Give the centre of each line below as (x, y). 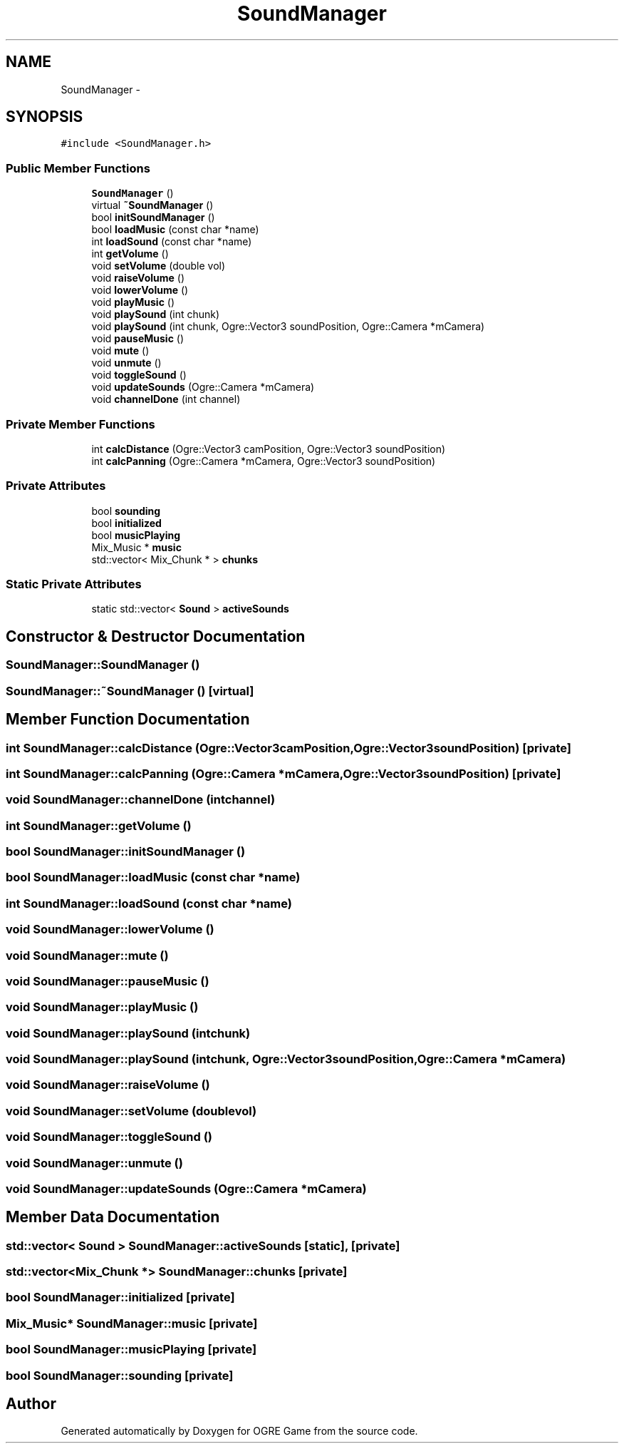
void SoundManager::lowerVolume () (110, 930)
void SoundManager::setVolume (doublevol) (131, 1111)
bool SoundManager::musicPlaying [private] (131, 1350)
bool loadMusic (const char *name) (175, 230)
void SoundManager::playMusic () (102, 1007)
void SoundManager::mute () (87, 955)
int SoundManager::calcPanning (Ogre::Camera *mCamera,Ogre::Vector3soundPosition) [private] (284, 773)
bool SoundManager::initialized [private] (120, 1297)
